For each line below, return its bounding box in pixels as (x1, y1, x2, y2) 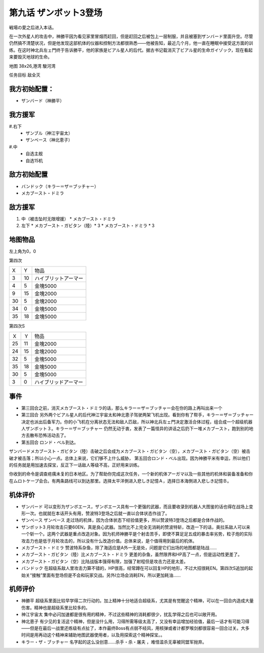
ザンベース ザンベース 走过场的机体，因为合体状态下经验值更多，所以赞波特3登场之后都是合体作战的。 (21, 517, 227, 523)
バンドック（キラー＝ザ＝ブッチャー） (21, 183, 99, 189)
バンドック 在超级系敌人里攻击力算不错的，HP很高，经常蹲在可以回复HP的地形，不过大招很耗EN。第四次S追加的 (21, 565, 249, 571)
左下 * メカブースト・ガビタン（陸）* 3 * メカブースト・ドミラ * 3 (21, 223, 155, 229)
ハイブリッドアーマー (34, 379, 83, 386)
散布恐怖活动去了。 (29, 433, 68, 438)
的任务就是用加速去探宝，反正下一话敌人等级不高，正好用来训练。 (9, 462, 142, 468)
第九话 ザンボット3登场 (9, 7, 103, 18)
